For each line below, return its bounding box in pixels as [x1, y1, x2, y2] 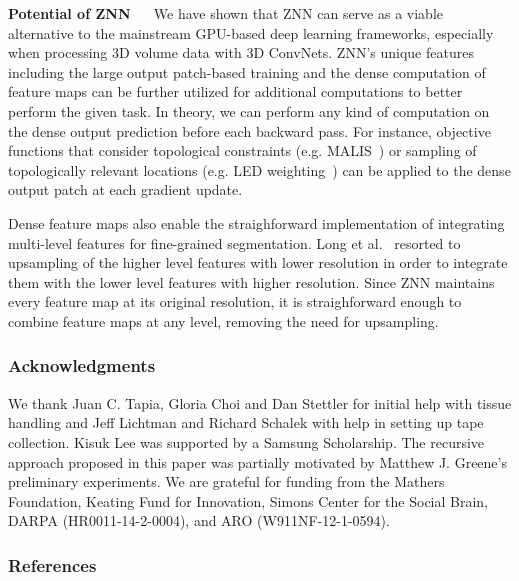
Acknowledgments [8, 353, 156, 378]
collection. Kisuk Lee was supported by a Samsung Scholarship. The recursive [8, 431, 485, 452]
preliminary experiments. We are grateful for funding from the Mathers [8, 471, 445, 492]
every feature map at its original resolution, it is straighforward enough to [8, 291, 462, 312]
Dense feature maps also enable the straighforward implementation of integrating [8, 212, 505, 233]
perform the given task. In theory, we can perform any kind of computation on [8, 100, 490, 121]
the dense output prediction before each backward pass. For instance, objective [8, 120, 491, 141]
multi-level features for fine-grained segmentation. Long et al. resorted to [8, 232, 461, 253]
